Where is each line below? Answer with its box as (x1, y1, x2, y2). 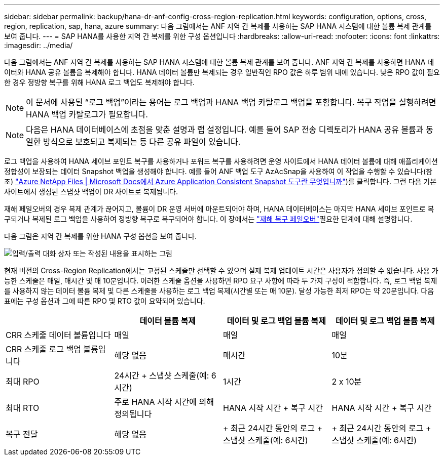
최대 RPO (6, 377, 40, 387)
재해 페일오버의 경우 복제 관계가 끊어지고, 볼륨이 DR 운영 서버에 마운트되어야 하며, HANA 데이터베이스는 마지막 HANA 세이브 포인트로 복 (4, 204, 434, 213)
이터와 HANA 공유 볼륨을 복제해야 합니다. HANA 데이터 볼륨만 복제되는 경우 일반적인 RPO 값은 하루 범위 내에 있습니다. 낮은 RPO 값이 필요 (4, 68, 440, 76)
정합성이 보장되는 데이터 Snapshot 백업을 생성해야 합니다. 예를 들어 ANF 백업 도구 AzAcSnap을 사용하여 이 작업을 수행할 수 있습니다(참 (4, 167, 432, 176)
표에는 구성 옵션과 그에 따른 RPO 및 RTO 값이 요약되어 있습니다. (4, 297, 205, 305)
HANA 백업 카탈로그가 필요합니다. (26, 109, 148, 119)
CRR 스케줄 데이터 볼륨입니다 (6, 330, 111, 340)
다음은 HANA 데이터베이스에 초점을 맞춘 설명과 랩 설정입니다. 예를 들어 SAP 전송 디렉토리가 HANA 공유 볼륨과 (26, 124, 424, 135)
